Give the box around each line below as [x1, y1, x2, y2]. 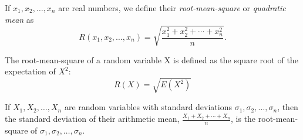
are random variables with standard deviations [64, 101, 232, 113]
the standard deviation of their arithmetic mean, [5, 112, 180, 125]
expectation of [5, 65, 56, 77]
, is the [231, 112, 256, 125]
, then [277, 101, 298, 113]
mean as [5, 13, 34, 25]
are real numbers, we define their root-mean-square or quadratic [58, 2, 286, 13]
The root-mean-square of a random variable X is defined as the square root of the [5, 53, 298, 66]
